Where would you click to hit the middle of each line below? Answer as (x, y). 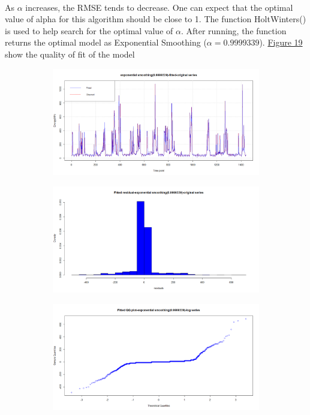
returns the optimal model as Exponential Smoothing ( (106, 42)
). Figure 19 (281, 42)
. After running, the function (234, 30)
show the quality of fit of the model (70, 54)
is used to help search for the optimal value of (89, 30)
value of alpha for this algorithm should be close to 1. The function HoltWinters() (156, 19)
